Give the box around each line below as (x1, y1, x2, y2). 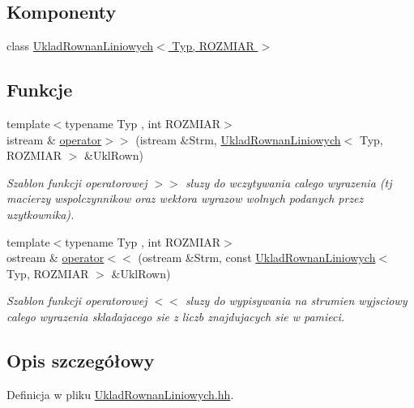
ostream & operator (6, 249, 105, 266)
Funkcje (6, 77, 73, 102)
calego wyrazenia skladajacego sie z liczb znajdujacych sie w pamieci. (6, 307, 345, 324)
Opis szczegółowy (6, 347, 155, 372)
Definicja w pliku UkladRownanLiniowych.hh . (6, 385, 234, 402)
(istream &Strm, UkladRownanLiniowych (135, 131, 341, 148)
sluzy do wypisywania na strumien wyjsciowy (185, 292, 408, 309)
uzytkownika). (6, 205, 75, 222)
